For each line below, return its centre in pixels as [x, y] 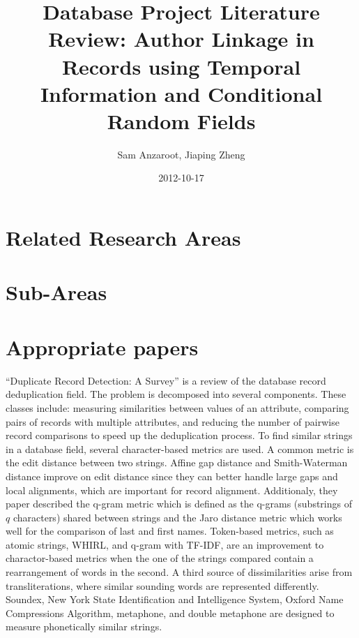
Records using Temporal [181, 66]
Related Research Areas [123, 238]
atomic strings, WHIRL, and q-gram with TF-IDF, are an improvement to [165, 544]
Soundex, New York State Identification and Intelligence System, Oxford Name [175, 599]
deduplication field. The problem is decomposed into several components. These [176, 394]
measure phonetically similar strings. [84, 626]
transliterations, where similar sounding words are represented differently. [162, 585]
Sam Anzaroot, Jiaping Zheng [181, 154]
